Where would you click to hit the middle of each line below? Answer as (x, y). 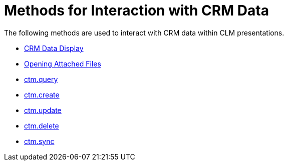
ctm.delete (42, 125)
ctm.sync (39, 141)
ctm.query (41, 79)
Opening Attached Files (63, 63)
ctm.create (42, 94)
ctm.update (43, 110)
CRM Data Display (54, 48)
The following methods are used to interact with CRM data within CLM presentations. (144, 32)
